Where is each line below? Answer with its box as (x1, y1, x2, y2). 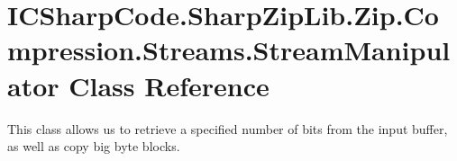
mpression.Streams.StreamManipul (7, 31, 451, 68)
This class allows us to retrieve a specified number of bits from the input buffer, (7, 119, 448, 138)
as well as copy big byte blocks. (7, 137, 180, 156)
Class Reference (69, 67, 270, 103)
